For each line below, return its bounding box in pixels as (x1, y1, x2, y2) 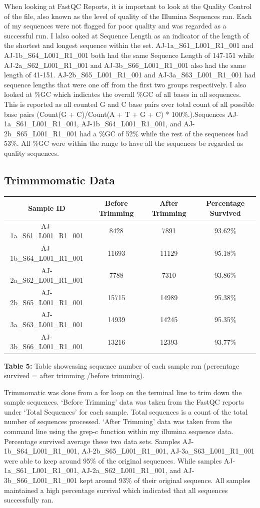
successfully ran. (4, 495, 54, 505)
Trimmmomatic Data (4, 172, 115, 187)
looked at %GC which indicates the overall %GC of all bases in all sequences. (4, 89, 241, 99)
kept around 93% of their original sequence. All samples (79, 475, 250, 486)
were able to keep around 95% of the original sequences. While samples (4, 455, 222, 466)
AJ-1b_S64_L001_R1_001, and (81, 118, 181, 129)
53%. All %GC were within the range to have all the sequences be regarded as (4, 138, 243, 148)
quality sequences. (4, 147, 59, 158)
